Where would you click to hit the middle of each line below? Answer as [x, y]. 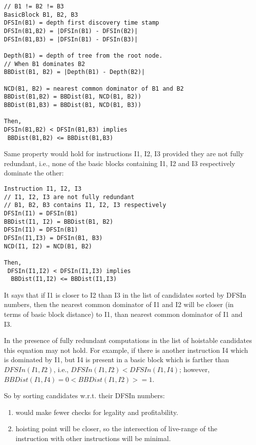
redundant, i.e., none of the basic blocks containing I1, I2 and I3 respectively [120, 163]
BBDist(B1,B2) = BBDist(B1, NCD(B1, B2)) [73, 97]
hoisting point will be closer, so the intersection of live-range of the [116, 428]
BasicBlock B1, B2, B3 [41, 15]
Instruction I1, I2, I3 [43, 188]
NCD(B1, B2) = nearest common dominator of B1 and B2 [94, 88]
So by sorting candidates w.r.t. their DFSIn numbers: [84, 395]
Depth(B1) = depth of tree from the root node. [83, 55]
